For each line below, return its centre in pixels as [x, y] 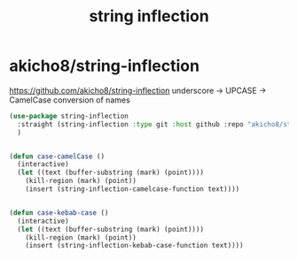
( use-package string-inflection [69, 116]
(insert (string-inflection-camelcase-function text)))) [133, 189]
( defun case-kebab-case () [59, 213]
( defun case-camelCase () [57, 156]
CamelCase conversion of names [70, 100]
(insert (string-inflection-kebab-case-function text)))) [134, 246]
